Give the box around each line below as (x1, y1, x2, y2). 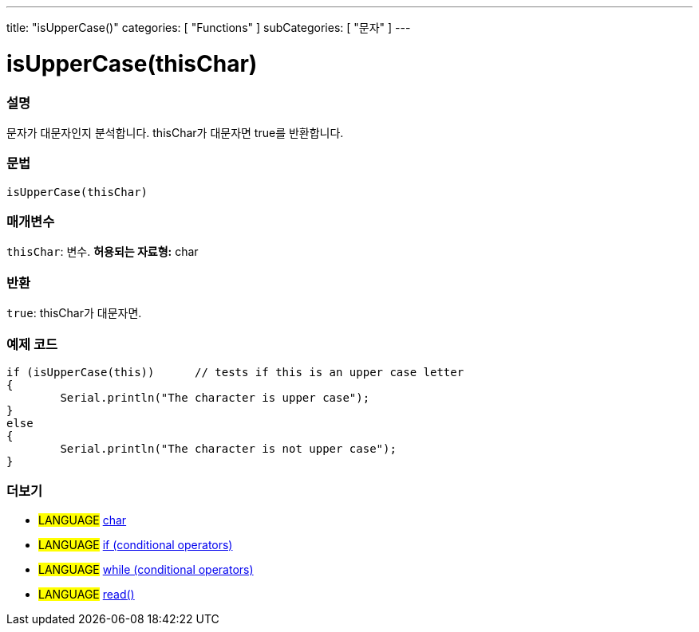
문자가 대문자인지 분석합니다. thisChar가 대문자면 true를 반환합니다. (6, 125, 344, 139)
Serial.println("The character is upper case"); (60, 391, 370, 404)
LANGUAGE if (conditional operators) (38, 537, 233, 552)
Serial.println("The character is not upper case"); (60, 442, 397, 455)
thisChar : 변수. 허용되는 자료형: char (6, 245, 199, 259)
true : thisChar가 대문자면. (6, 306, 142, 320)
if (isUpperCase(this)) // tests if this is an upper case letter (6, 365, 464, 379)
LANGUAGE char (38, 512, 127, 527)
